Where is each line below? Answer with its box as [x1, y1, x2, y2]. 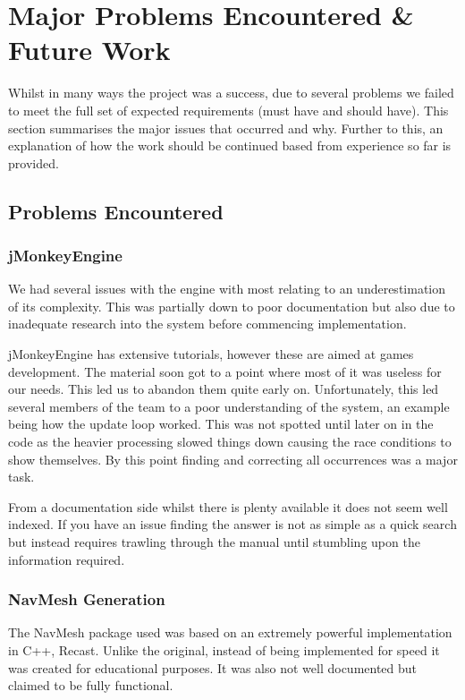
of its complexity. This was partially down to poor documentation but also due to [8, 296, 455, 315]
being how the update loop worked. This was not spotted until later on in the [8, 414, 434, 433]
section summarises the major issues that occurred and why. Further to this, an [8, 118, 444, 137]
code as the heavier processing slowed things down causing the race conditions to [8, 432, 452, 451]
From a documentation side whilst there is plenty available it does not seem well [8, 497, 448, 516]
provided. [8, 153, 59, 172]
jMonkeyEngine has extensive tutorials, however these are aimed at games [8, 345, 414, 363]
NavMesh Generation [8, 588, 165, 610]
